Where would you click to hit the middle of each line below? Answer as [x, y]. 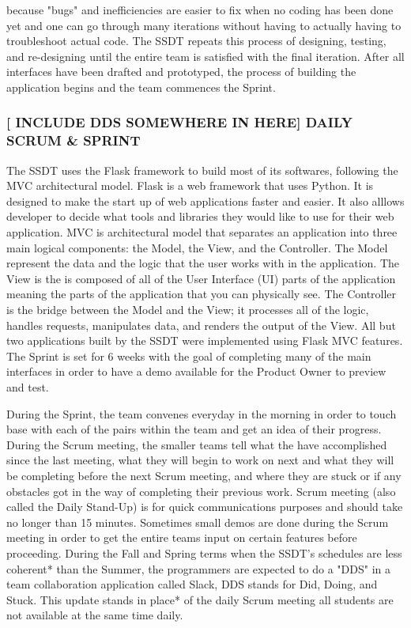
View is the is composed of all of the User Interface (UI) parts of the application [201, 278]
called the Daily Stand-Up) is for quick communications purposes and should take [205, 507]
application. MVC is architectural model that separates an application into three [202, 232]
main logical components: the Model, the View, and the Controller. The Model [197, 247]
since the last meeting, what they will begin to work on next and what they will [200, 460]
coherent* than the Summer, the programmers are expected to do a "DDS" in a [198, 568]
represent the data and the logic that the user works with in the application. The [203, 263]
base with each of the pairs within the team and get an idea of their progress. [194, 429]
